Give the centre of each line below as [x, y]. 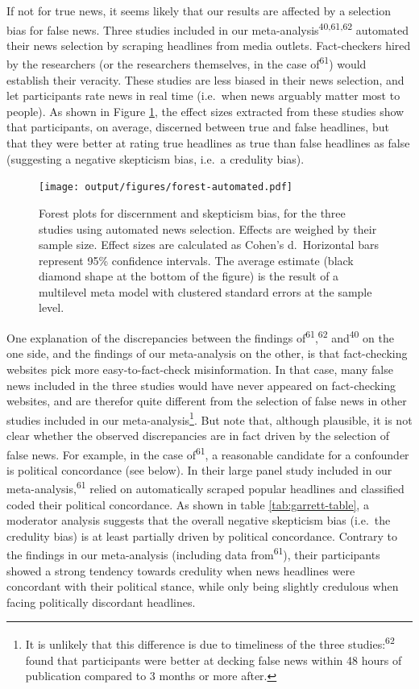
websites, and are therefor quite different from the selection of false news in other [207, 401]
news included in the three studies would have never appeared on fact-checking [201, 385]
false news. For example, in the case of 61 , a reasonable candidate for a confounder [208, 453]
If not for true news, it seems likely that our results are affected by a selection [199, 10]
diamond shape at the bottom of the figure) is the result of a [189, 276]
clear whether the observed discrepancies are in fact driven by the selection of [198, 435]
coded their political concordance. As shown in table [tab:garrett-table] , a [188, 504]
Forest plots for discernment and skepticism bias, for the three [192, 212]
